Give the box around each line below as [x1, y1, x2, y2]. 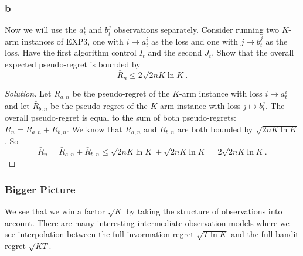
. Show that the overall [212, 46, 294, 59]
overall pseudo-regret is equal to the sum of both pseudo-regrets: [5, 111, 236, 124]
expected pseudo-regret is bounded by [5, 58, 141, 70]
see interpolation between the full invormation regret [5, 228, 194, 240]
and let [5, 99, 30, 111]
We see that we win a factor [5, 205, 105, 217]
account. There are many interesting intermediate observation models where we [5, 216, 290, 228]
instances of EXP [21, 35, 84, 47]
